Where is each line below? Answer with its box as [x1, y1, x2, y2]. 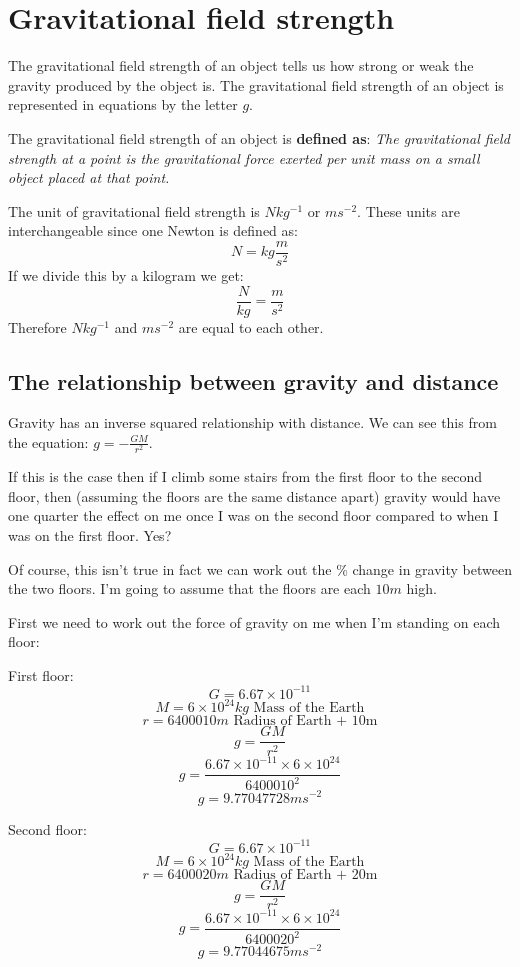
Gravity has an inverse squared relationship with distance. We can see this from [8, 412, 497, 433]
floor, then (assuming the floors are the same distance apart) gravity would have [8, 485, 501, 506]
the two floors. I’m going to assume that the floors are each [8, 578, 371, 599]
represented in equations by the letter [8, 94, 238, 115]
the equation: [8, 431, 89, 452]
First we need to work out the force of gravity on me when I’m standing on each [8, 611, 501, 632]
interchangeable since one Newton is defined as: [8, 220, 298, 241]
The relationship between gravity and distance [8, 365, 499, 396]
